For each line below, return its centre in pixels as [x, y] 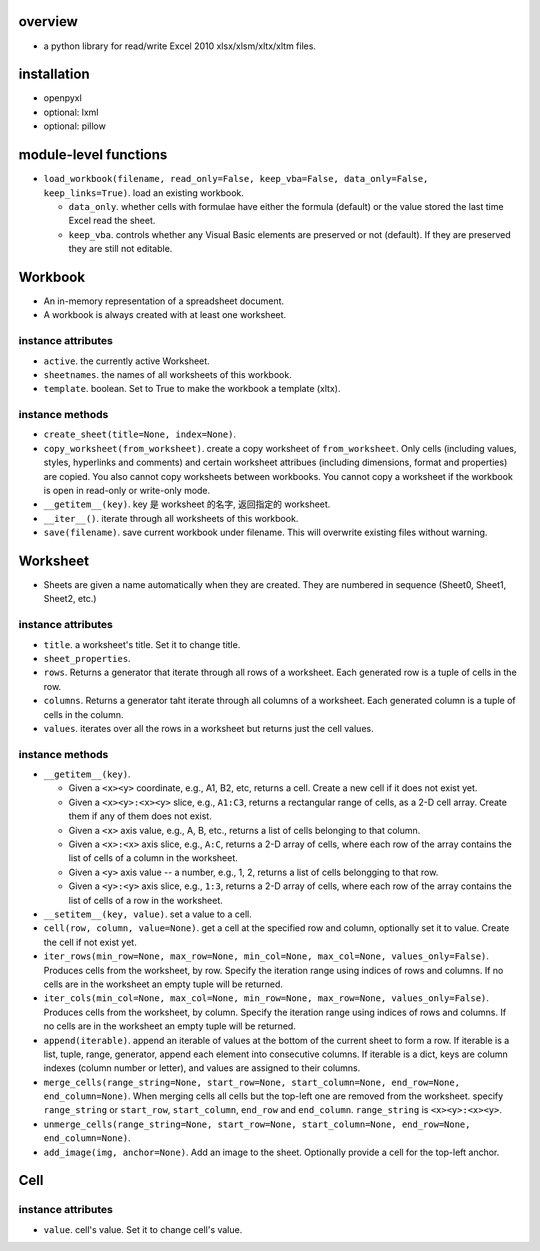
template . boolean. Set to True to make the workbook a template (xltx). [192, 389]
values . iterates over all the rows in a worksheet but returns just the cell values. [208, 728]
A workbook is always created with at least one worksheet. [165, 315]
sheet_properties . [87, 658]
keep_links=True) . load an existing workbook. [144, 192]
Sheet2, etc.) [70, 599]
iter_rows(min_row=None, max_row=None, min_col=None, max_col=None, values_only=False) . [266, 956]
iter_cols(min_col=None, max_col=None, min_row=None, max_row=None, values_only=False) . [266, 998]
